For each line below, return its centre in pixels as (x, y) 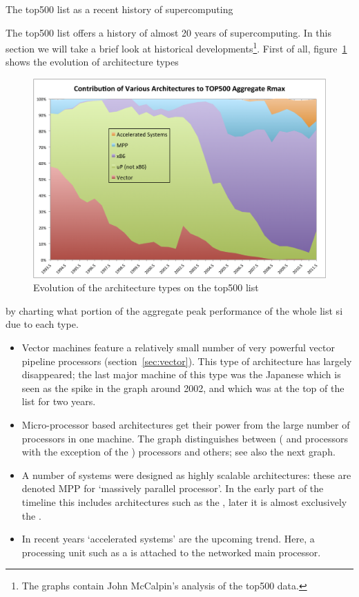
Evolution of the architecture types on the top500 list (146, 287)
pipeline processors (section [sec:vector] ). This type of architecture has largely (187, 361)
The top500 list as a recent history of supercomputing (119, 9)
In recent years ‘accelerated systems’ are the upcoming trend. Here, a (168, 539)
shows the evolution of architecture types (92, 62)
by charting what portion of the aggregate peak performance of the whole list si (174, 310)
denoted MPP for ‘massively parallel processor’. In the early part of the (173, 488)
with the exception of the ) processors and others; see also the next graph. (178, 452)
